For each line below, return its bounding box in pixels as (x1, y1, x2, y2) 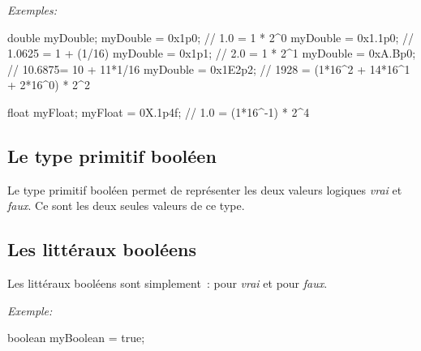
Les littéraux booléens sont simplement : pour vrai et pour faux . (7, 275, 328, 292)
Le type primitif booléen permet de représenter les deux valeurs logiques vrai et (7, 181, 402, 198)
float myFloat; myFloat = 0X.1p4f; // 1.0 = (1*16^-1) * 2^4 (7, 103, 310, 120)
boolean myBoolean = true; (7, 329, 145, 346)
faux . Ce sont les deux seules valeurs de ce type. (7, 197, 245, 214)
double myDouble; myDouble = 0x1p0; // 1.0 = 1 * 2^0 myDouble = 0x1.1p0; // (7, 28, 415, 45)
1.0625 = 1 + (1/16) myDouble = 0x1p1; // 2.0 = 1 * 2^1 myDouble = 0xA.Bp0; (7, 45, 416, 62)
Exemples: (7, 2, 58, 18)
